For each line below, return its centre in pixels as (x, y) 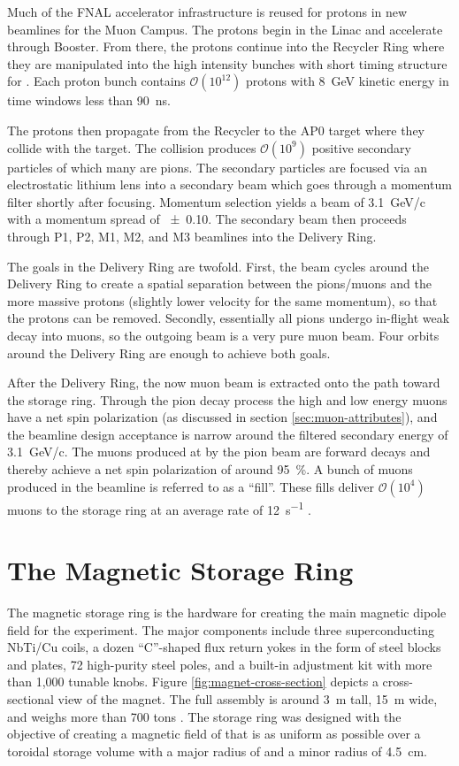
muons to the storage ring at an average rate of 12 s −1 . (159, 508)
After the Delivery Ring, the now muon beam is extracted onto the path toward (224, 383)
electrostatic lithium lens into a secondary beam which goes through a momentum (229, 184)
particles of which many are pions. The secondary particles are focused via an (218, 167)
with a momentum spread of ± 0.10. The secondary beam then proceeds (207, 219)
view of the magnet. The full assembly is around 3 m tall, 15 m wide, (248, 699)
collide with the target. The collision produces (132, 147)
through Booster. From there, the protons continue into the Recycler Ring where (226, 46)
